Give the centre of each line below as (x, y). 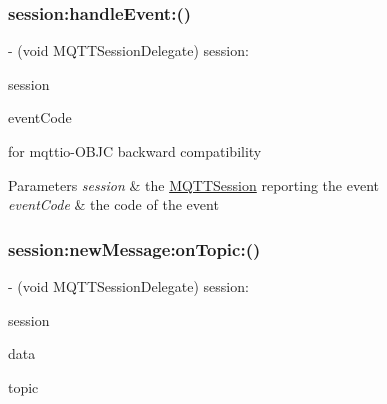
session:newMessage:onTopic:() (134, 248)
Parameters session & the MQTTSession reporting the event (193, 184)
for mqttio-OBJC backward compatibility (135, 151)
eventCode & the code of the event (113, 204)
